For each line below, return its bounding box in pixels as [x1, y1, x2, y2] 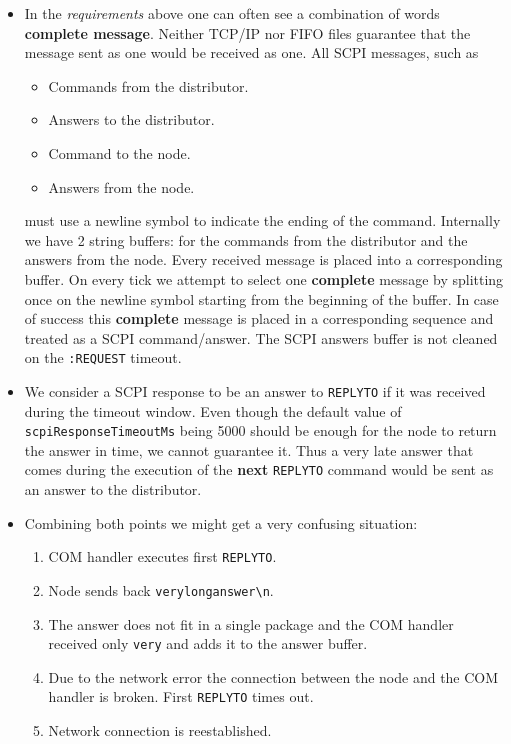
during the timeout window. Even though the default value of [24, 400, 402, 421]
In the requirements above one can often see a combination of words [24, 3, 440, 23]
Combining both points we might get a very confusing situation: [24, 512, 418, 533]
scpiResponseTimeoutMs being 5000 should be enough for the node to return [24, 420, 497, 441]
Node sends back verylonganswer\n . [48, 579, 274, 600]
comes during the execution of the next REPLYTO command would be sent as [24, 459, 494, 480]
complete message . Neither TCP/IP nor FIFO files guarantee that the [24, 22, 471, 43]
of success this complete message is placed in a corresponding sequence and [24, 308, 494, 329]
